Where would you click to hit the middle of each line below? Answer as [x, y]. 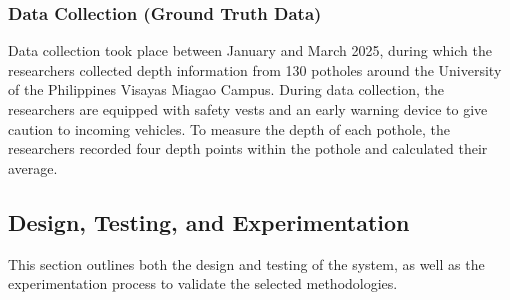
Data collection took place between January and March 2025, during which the [250, 50]
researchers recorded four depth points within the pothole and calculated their [248, 148]
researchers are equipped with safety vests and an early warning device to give [248, 109]
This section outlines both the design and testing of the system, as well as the [246, 263]
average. [33, 167]
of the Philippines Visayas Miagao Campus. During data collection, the [226, 89]
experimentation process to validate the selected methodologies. [203, 283]
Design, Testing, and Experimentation [209, 221]
